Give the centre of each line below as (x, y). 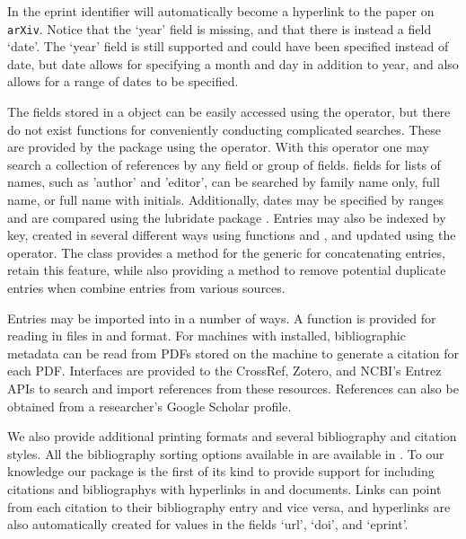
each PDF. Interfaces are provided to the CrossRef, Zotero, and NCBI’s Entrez (224, 371)
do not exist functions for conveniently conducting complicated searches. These (224, 129)
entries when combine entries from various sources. (146, 287)
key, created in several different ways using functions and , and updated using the (232, 235)
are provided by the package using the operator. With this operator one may (218, 147)
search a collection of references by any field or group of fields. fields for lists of (224, 164)
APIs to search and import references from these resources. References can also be (233, 388)
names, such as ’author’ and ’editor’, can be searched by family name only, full (224, 182)
